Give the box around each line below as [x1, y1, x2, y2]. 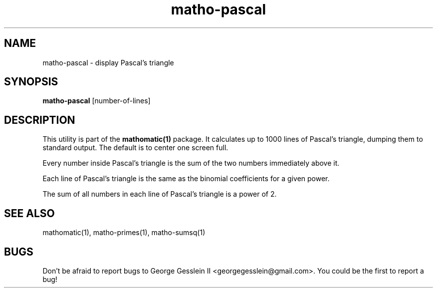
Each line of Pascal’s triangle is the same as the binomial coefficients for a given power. [42, 174, 330, 183]
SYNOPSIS [4, 75, 58, 88]
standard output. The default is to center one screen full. [42, 143, 228, 152]
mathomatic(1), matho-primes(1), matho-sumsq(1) [42, 228, 206, 237]
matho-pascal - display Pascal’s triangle [42, 58, 174, 67]
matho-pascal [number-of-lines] [42, 96, 151, 105]
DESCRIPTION [4, 113, 75, 126]
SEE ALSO [4, 207, 55, 220]
